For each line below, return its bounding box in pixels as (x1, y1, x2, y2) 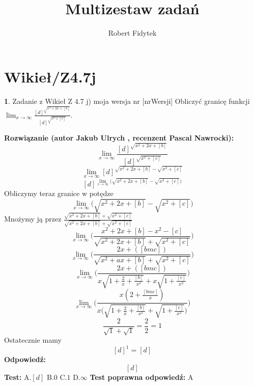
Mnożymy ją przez (4, 213, 62, 224)
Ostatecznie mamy (4, 335, 62, 345)
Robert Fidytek (108, 27, 157, 38)
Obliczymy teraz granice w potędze (4, 188, 114, 199)
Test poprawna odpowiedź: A (90, 371, 193, 382)
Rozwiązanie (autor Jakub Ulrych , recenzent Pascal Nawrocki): (4, 132, 234, 143)
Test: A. (4, 371, 32, 382)
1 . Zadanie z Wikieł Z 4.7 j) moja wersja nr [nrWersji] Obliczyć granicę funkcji (4, 95, 250, 106)
